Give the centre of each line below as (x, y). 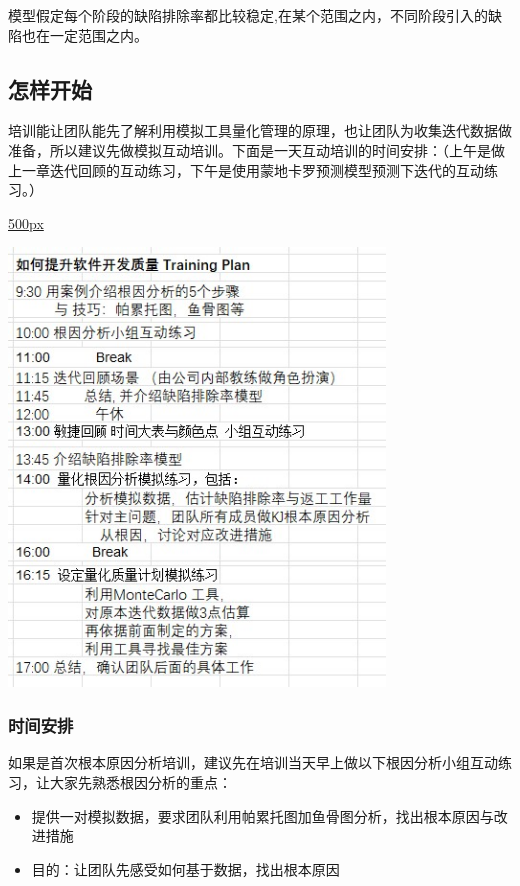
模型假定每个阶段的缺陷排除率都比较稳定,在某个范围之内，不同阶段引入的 (248, 15)
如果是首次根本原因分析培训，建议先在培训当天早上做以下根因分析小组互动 (253, 762)
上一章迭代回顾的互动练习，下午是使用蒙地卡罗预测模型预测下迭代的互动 (246, 169)
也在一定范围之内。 (84, 34)
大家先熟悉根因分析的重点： (140, 781)
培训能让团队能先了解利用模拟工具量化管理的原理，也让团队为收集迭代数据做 (260, 130)
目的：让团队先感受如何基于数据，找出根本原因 (185, 868)
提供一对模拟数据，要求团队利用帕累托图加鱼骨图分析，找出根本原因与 (262, 815)
